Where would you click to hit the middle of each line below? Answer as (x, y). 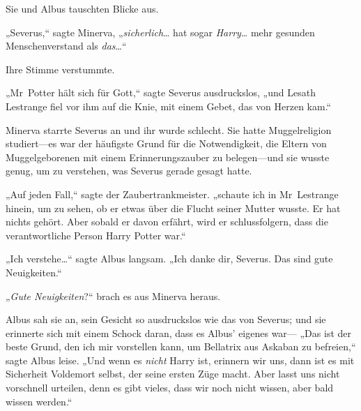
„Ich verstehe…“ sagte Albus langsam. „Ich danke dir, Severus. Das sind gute (169, 259)
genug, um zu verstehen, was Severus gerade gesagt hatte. (129, 171)
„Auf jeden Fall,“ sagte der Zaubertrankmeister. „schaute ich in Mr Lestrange (172, 194)
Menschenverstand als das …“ (66, 46)
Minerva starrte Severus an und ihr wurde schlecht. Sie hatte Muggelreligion (169, 129)
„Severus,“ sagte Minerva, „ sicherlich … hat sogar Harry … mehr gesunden (160, 32)
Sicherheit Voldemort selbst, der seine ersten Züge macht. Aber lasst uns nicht (173, 374)
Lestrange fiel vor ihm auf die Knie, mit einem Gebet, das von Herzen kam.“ (169, 106)
